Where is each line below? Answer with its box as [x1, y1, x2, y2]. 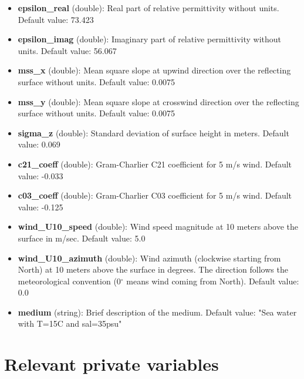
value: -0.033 [18, 169, 63, 182]
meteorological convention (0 [18, 274, 121, 287]
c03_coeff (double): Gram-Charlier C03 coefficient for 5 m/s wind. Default [18, 189, 292, 202]
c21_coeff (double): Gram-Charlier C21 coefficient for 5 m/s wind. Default [18, 157, 292, 170]
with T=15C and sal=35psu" [18, 317, 122, 330]
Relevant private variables [4, 352, 219, 376]
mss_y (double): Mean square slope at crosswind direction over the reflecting [18, 95, 299, 108]
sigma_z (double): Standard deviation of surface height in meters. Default [18, 126, 289, 139]
